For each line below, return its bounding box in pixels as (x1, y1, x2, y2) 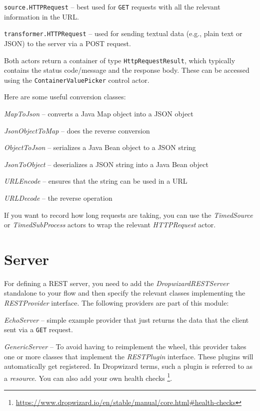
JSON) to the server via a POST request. (4, 38, 131, 48)
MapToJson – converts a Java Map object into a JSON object (4, 108, 193, 118)
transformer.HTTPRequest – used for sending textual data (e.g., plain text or (4, 28, 242, 39)
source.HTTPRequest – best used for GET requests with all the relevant (4, 2, 220, 12)
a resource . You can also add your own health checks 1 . (4, 371, 172, 383)
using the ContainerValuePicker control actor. (4, 74, 149, 85)
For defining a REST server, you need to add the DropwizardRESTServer (4, 278, 229, 288)
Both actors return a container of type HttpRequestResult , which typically (4, 55, 235, 65)
